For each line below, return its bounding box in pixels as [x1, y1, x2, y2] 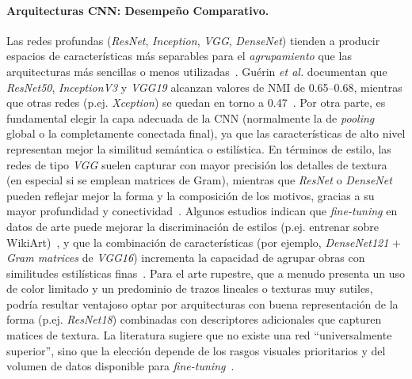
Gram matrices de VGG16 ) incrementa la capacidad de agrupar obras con [6, 249, 365, 266]
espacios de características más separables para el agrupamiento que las [6, 47, 352, 64]
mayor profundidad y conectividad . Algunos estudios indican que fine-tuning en [6, 203, 398, 219]
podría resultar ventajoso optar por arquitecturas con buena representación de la [6, 295, 399, 312]
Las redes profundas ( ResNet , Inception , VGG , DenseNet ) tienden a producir [6, 32, 380, 48]
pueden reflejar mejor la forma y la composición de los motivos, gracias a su [6, 187, 375, 203]
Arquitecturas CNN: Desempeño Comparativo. [6, 2, 269, 18]
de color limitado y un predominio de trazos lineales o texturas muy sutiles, [6, 280, 373, 297]
